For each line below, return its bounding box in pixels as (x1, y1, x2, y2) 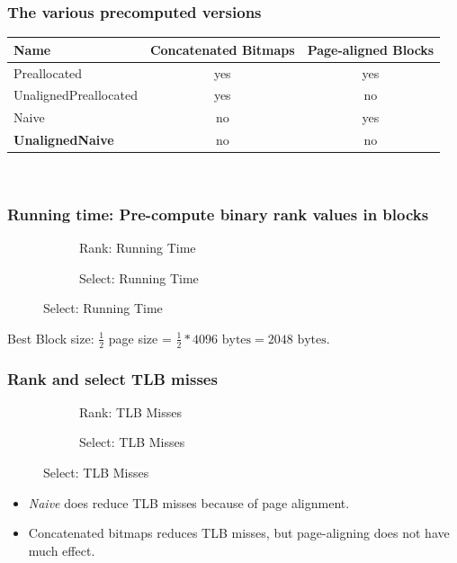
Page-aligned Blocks (307, 40, 435, 58)
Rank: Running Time (79, 238, 196, 256)
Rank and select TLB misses (7, 367, 218, 389)
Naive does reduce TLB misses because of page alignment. (28, 493, 350, 512)
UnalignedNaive (13, 130, 114, 149)
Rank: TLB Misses (79, 402, 182, 421)
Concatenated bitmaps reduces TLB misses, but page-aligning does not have (28, 523, 450, 542)
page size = (108, 328, 172, 347)
